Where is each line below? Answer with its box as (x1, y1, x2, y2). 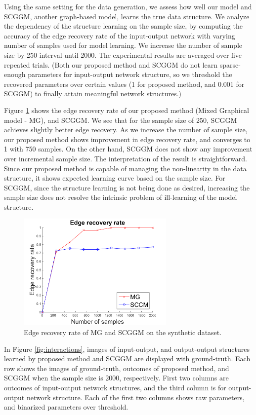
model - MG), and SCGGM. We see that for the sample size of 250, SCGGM (4, 114, 237, 125)
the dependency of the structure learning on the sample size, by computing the (4, 21, 243, 31)
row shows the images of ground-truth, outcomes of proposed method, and (4, 363, 229, 373)
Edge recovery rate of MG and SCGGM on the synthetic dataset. (24, 327, 222, 338)
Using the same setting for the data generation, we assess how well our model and (4, 1, 252, 11)
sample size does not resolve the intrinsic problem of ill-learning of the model (4, 192, 237, 202)
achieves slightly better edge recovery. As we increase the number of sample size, (4, 124, 248, 135)
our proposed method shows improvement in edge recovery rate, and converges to (4, 134, 251, 144)
